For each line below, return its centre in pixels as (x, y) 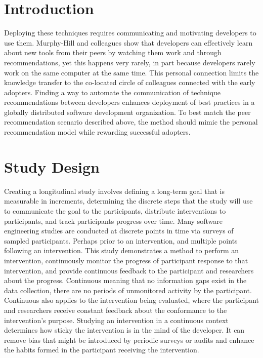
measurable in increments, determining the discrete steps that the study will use (128, 201)
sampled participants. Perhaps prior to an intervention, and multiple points (121, 240)
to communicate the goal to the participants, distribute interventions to (115, 210)
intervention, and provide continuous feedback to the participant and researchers (129, 270)
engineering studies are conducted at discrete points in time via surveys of (119, 231)
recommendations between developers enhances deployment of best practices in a (129, 102)
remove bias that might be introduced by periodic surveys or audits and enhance (129, 340)
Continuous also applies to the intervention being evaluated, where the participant (131, 300)
